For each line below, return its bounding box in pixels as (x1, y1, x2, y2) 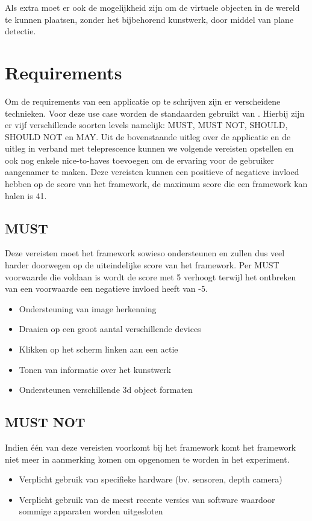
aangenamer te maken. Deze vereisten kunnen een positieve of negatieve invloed (5, 165, 299, 178)
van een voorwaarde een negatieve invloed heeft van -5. (5, 282, 208, 295)
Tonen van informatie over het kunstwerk (19, 363, 171, 375)
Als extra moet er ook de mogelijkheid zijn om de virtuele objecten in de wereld (5, 1, 300, 13)
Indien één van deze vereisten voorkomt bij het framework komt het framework (5, 441, 296, 453)
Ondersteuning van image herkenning (19, 302, 157, 315)
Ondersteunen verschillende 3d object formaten (19, 383, 193, 396)
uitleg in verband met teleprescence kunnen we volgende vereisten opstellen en (5, 142, 294, 155)
